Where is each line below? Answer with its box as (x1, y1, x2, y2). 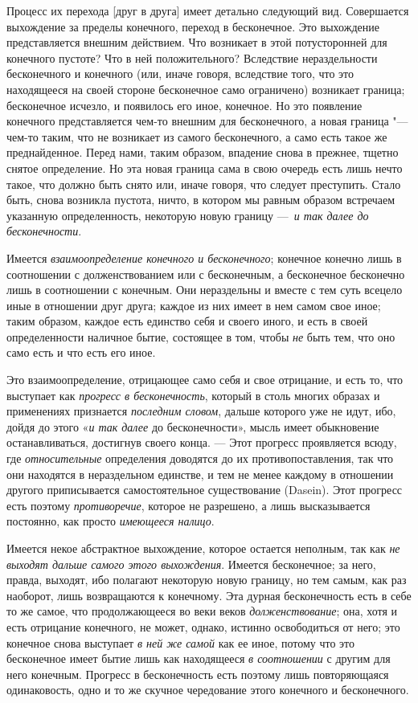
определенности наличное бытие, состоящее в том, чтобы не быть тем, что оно (6, 328, 395, 345)
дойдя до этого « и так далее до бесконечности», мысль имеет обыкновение (6, 418, 379, 435)
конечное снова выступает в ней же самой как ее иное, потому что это (6, 634, 355, 651)
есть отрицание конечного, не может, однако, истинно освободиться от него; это (6, 618, 400, 635)
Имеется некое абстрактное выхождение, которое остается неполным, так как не (6, 540, 400, 556)
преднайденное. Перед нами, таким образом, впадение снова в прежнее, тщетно (6, 144, 399, 161)
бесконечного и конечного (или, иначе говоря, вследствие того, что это (6, 65, 354, 82)
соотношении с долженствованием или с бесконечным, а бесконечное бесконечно (6, 265, 405, 282)
